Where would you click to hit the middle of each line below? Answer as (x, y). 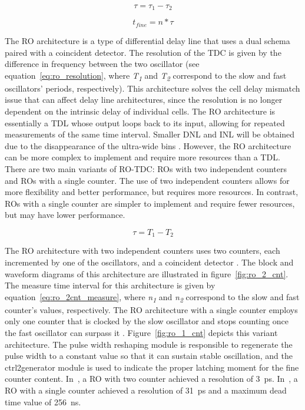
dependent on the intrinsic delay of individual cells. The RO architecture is (140, 111)
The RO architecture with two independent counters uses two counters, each (142, 251)
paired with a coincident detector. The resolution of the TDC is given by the (143, 52)
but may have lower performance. (65, 215)
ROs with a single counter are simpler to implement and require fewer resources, (150, 203)
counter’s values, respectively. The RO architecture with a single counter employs (151, 309)
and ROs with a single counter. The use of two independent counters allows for (147, 180)
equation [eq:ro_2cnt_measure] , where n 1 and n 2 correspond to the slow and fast (152, 297)
